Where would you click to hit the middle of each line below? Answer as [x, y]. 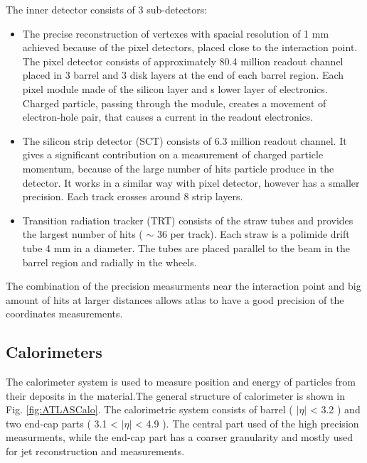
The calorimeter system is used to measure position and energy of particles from [181, 382]
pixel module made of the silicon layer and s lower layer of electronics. [175, 88]
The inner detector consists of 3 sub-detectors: [107, 9]
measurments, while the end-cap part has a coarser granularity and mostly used [179, 437]
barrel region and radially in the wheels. [110, 262]
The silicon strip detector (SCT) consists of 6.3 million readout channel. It [185, 140]
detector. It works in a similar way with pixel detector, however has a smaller [191, 182]
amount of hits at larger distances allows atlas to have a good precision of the [175, 299]
